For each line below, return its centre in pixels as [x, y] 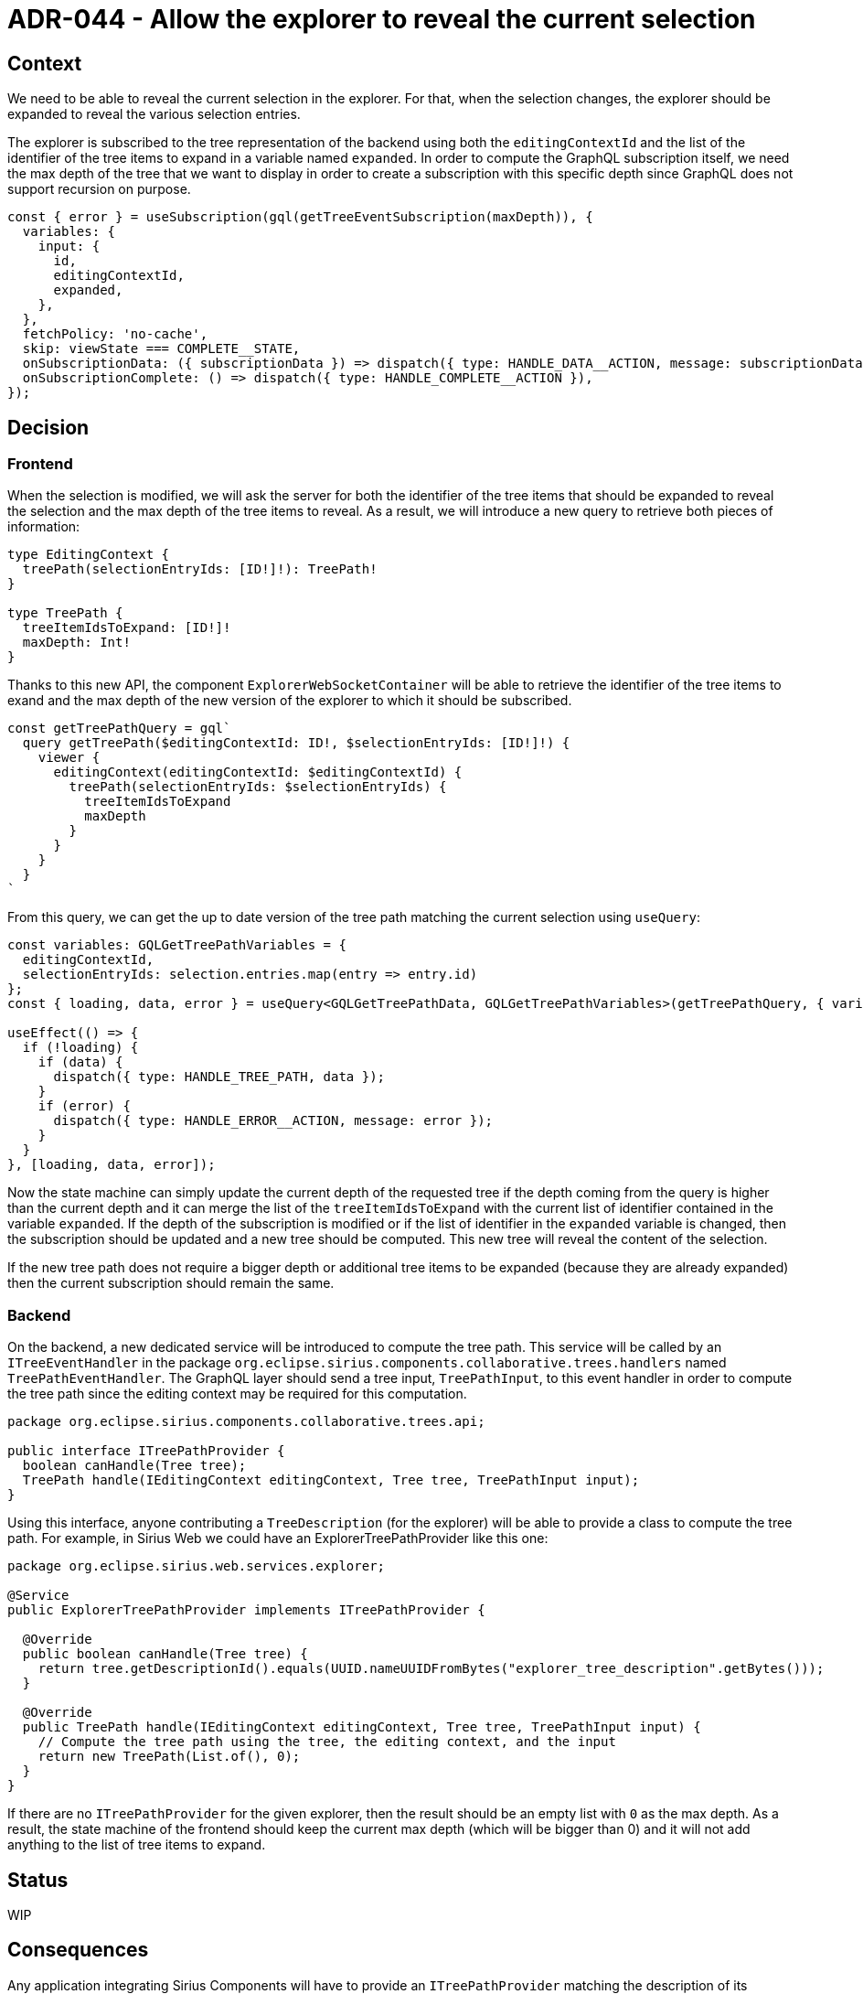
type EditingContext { [89, 555]
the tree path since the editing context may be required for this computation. [237, 1394]
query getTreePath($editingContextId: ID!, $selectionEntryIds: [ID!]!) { [296, 743]
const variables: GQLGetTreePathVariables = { [177, 945]
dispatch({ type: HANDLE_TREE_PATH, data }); [219, 1077]
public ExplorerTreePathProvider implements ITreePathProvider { [246, 1610]
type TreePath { [65, 613]
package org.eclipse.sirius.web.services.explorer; [197, 1566]
